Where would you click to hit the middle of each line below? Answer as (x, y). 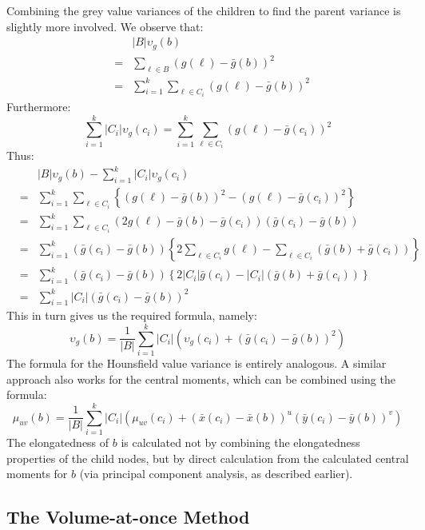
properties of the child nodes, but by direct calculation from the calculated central (208, 458)
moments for (37, 474)
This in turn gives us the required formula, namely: (132, 315)
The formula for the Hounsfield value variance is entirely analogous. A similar (197, 363)
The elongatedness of (58, 442)
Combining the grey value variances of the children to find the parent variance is (204, 10)
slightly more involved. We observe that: (105, 26)
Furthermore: (39, 106)
